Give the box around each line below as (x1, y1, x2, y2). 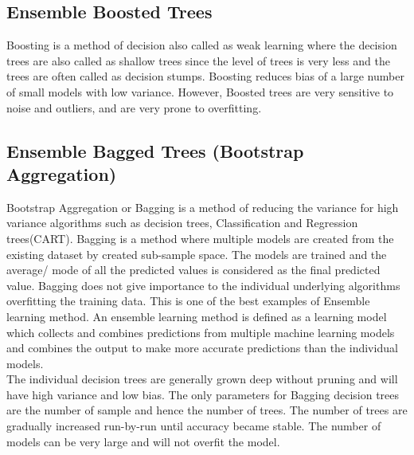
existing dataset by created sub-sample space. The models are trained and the (6, 245, 387, 262)
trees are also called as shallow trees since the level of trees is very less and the (6, 52, 390, 69)
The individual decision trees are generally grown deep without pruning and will (6, 371, 398, 387)
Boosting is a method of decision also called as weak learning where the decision (6, 37, 397, 53)
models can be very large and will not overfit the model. (6, 433, 280, 449)
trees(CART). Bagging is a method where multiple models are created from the (6, 229, 394, 246)
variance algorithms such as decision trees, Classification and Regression (6, 214, 358, 231)
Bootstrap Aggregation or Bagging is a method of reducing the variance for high (6, 198, 399, 215)
